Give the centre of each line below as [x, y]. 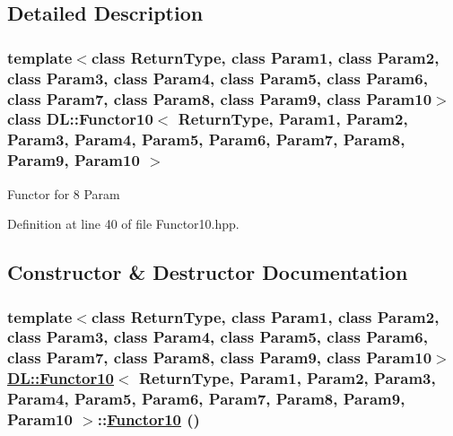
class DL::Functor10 [80, 119]
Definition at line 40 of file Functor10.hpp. [123, 224]
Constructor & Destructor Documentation [208, 272]
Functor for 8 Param [64, 193]
